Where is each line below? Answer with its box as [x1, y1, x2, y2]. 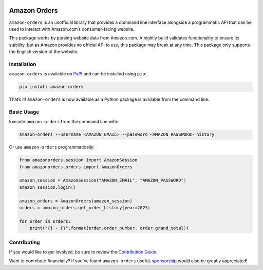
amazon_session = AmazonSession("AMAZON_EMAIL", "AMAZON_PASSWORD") [19, 178, 187, 183]
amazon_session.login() [19, 184, 76, 190]
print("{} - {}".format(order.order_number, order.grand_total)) [29, 225, 189, 231]
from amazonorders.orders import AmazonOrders [19, 164, 132, 170]
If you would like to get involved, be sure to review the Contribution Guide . [9, 249, 158, 255]
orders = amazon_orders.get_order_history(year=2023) [19, 205, 150, 211]
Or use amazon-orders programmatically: [9, 144, 95, 150]
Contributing [9, 239, 40, 246]
